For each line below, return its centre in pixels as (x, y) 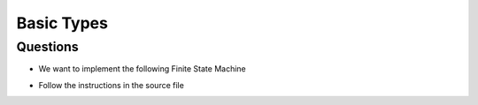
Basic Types (62, 23)
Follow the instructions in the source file (112, 85)
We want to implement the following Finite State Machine (143, 69)
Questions (47, 47)
